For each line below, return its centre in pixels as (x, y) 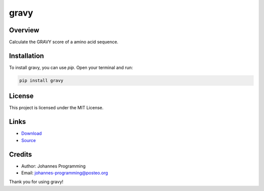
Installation (26, 56)
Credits (21, 154)
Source (29, 140)
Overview (24, 30)
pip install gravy (41, 80)
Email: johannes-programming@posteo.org (65, 173)
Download (32, 133)
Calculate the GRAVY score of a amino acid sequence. (64, 42)
